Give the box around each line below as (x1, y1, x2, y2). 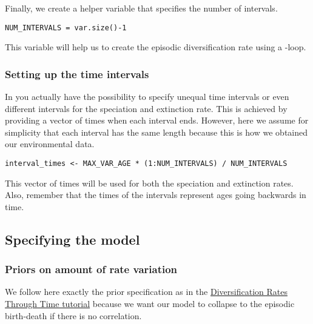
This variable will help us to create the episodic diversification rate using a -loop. (5, 41, 306, 53)
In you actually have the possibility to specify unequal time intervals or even (5, 90, 289, 103)
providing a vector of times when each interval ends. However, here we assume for (5, 114, 309, 127)
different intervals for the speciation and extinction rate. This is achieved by (5, 102, 288, 114)
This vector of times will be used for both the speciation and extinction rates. (5, 176, 294, 189)
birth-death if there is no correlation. (5, 309, 142, 322)
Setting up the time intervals (5, 66, 149, 81)
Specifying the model (5, 230, 140, 248)
